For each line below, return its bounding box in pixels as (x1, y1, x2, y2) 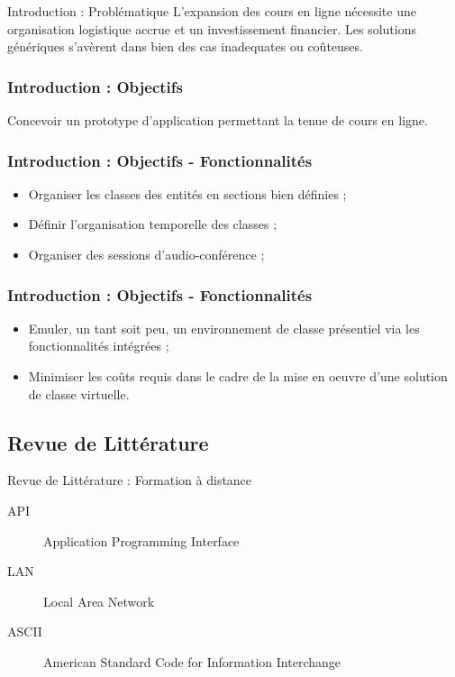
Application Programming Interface (43, 531, 240, 550)
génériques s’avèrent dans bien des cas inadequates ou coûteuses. (7, 37, 363, 56)
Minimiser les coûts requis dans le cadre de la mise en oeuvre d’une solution (28, 367, 448, 385)
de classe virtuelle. (28, 384, 130, 403)
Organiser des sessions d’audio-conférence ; (28, 245, 265, 263)
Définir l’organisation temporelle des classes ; (28, 215, 278, 233)
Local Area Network (43, 591, 155, 610)
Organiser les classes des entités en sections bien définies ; (28, 184, 347, 203)
